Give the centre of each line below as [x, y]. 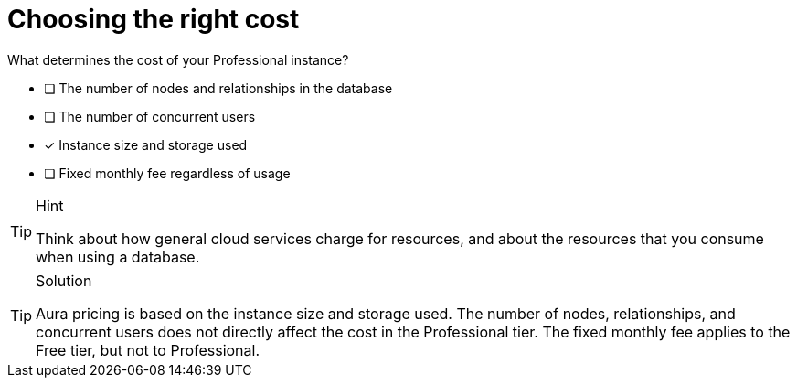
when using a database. [118, 257]
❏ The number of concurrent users [150, 116]
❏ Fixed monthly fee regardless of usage [167, 173]
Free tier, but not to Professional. [148, 350]
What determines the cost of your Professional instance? [178, 59]
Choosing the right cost [154, 19]
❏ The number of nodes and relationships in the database [218, 88]
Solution [64, 280]
